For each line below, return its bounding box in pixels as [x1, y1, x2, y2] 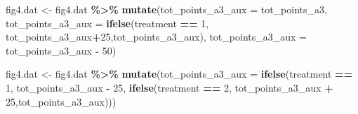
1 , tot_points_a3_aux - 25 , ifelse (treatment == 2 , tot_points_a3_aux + [6, 80, 333, 94]
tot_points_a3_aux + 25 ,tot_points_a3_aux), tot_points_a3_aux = [6, 29, 307, 44]
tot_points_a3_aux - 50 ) [6, 43, 117, 57]
